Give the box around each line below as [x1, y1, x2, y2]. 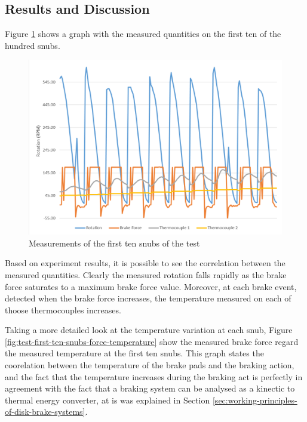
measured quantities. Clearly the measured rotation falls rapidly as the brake [5, 268, 287, 281]
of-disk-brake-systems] [5, 405, 85, 418]
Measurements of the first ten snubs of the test [29, 236, 200, 249]
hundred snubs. [5, 39, 60, 51]
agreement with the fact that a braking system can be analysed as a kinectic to [5, 382, 295, 395]
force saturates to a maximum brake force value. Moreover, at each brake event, [5, 280, 297, 292]
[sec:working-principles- [212, 393, 297, 406]
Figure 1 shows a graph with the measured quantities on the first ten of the [5, 27, 281, 40]
